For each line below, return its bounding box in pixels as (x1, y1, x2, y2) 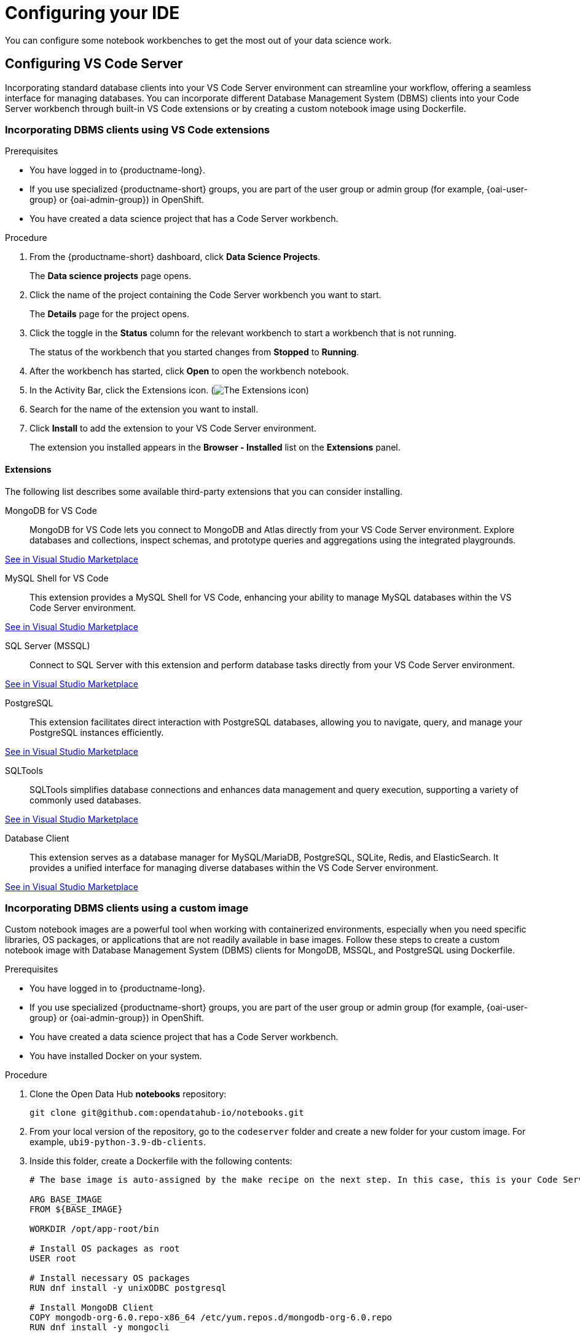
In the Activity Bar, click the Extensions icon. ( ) (29, 385, 309, 396)
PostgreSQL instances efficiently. (29, 727, 164, 738)
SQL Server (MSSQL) (5, 640, 90, 651)
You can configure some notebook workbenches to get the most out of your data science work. (5, 34, 392, 45)
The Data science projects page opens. (29, 270, 192, 282)
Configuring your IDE (5, 2, 180, 23)
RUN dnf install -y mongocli (29, 1322, 170, 1333)
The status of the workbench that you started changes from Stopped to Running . (29, 347, 359, 358)
